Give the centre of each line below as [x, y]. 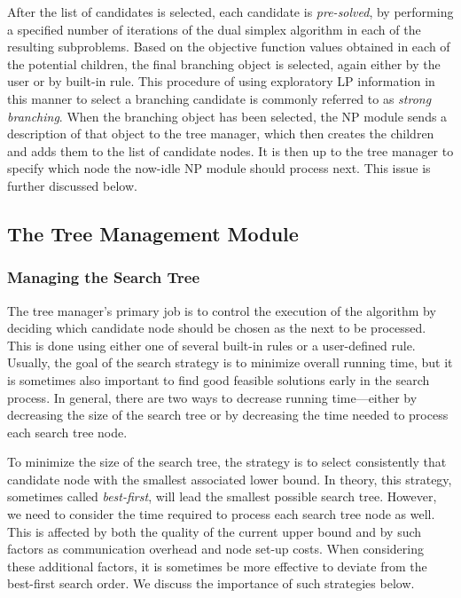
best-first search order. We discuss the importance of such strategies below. [211, 583]
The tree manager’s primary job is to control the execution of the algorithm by [222, 310]
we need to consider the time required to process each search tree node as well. [221, 514]
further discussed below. [72, 185]
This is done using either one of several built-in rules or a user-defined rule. [211, 345]
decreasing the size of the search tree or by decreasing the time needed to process [228, 415]
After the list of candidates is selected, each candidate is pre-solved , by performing [230, 12]
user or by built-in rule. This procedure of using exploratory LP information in [221, 81]
